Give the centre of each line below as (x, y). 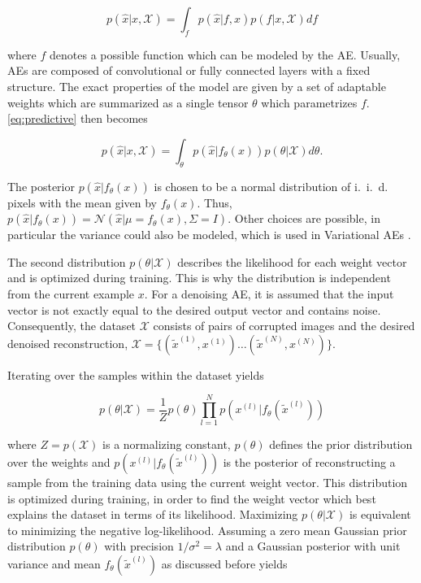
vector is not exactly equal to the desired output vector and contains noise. (194, 309)
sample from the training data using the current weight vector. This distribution (208, 483)
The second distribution (67, 261)
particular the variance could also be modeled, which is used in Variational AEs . (209, 235)
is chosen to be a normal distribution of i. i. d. (271, 186)
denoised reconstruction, (68, 343)
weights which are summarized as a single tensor (128, 102)
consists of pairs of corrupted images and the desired (284, 326)
